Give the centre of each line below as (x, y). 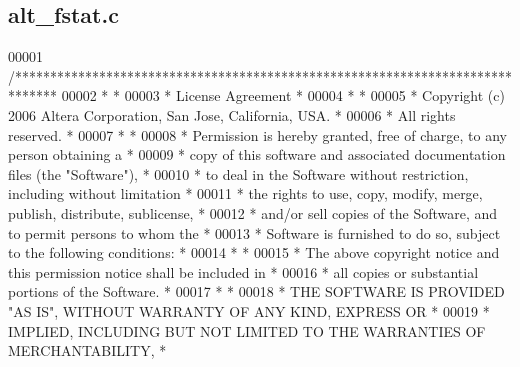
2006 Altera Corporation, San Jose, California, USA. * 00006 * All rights (232, 114)
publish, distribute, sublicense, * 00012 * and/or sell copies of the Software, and (253, 212)
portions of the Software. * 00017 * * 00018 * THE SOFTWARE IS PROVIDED (256, 291)
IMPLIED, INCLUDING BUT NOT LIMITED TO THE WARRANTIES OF (247, 330)
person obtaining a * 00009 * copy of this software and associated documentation (257, 154)
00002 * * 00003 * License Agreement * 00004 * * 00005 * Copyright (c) (283, 95)
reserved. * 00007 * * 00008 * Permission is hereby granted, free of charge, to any (257, 134)
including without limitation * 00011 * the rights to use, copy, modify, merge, (245, 193)
